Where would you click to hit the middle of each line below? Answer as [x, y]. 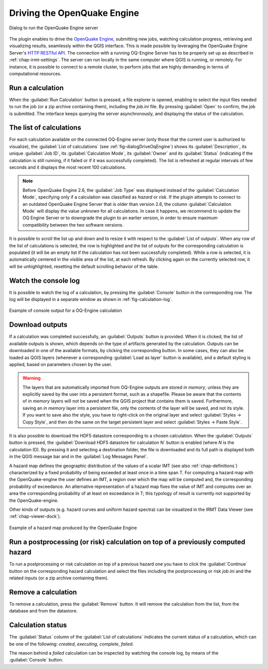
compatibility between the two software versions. [73, 225]
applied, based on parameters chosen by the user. [61, 364]
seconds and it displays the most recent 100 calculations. [68, 167]
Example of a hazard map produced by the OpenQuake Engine [73, 528]
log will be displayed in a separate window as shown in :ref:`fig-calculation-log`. [91, 300]
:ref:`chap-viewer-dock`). [35, 516]
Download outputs [38, 325]
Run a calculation [36, 88]
